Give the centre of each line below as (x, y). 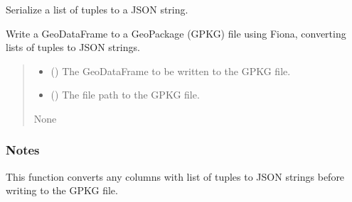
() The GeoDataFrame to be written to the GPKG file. (171, 71)
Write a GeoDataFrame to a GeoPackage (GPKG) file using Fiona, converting (176, 33)
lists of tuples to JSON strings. (73, 47)
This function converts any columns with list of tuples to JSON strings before (175, 176)
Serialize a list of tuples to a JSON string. (97, 9)
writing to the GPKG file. (62, 190)
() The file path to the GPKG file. (125, 95)
